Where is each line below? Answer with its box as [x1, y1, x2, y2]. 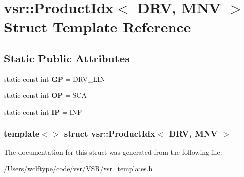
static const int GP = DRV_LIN [4, 73, 105, 84]
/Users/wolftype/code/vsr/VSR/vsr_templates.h [4, 163, 153, 174]
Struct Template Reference [4, 17, 191, 37]
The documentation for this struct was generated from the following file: [4, 147, 222, 157]
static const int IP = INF [4, 106, 82, 117]
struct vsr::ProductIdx [64, 127, 155, 140]
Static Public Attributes [4, 50, 130, 65]
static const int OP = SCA [4, 90, 87, 100]
